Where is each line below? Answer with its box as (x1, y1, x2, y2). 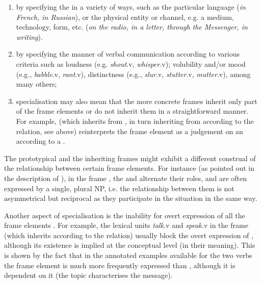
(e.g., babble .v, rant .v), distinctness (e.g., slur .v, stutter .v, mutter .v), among (16, 68, 251, 79)
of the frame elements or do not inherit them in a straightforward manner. (16, 106, 249, 116)
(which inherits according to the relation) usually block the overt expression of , (4, 229, 253, 240)
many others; (16, 79, 57, 89)
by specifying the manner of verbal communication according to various (16, 48, 240, 59)
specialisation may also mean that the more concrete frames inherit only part (16, 95, 257, 106)
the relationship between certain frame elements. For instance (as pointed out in (4, 163, 255, 173)
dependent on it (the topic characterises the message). (4, 270, 173, 280)
